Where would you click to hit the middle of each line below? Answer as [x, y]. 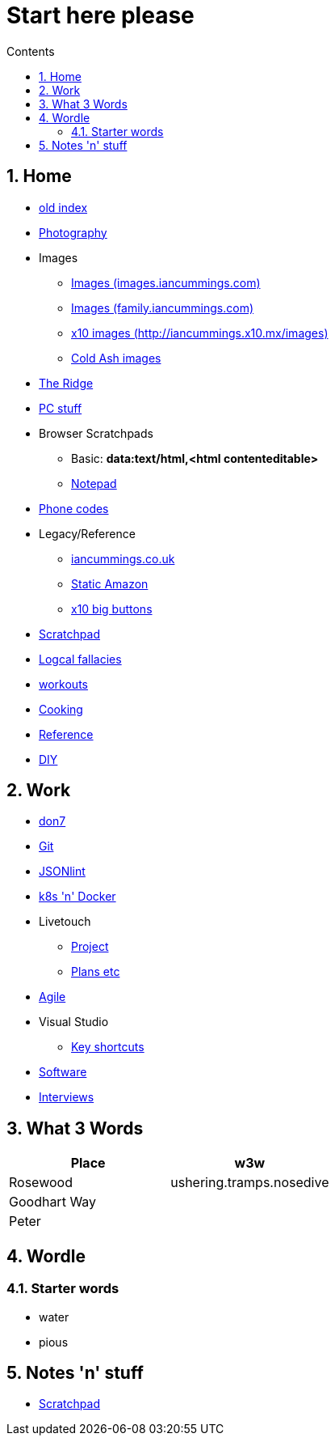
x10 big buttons [112, 609]
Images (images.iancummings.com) [166, 282]
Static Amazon [110, 583]
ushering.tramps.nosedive [250, 1183]
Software [63, 1072]
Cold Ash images [116, 358]
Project [90, 947]
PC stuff [61, 408]
